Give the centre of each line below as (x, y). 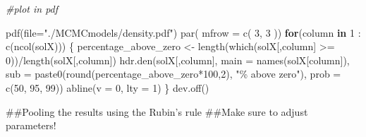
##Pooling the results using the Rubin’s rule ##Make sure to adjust (157, 111)
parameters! (31, 125)
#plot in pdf (32, 8)
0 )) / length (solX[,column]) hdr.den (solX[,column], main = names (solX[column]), (178, 60)
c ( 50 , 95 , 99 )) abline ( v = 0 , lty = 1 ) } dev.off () (108, 87)
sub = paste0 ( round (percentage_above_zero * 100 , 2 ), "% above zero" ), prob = (173, 74)
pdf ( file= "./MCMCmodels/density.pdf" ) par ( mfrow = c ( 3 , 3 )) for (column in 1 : (183, 32)
